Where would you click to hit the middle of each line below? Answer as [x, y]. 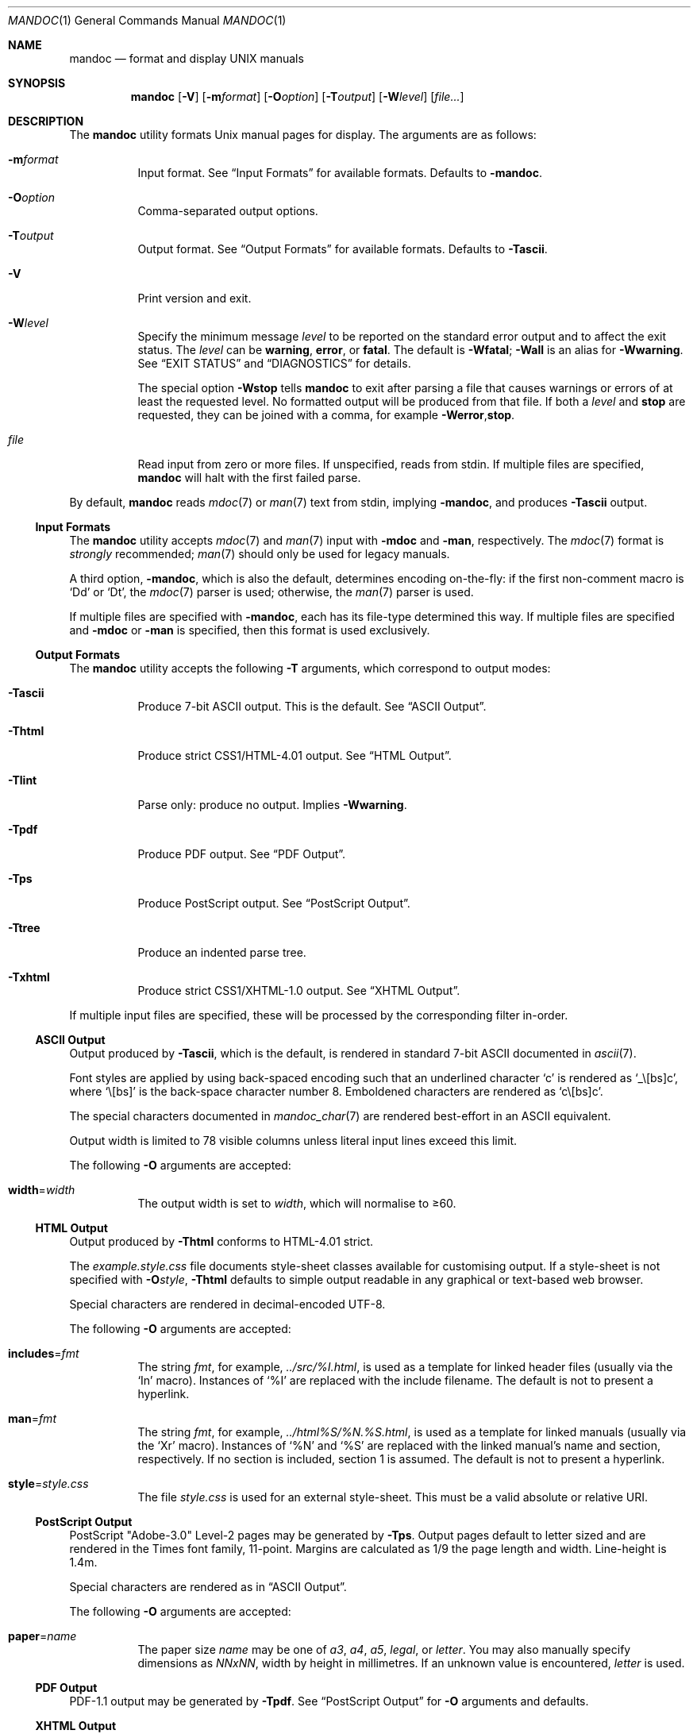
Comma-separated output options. [228, 211]
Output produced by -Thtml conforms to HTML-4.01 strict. [221, 1241]
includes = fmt [44, 1353]
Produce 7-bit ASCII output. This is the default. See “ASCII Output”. [312, 706]
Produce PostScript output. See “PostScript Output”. [274, 903]
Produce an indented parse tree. [222, 952]
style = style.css [48, 1484]
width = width [42, 1190]
